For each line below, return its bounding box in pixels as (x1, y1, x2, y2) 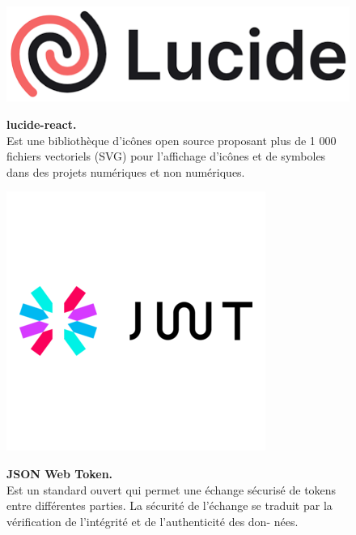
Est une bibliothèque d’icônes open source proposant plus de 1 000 (6, 131, 337, 148)
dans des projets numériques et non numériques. (6, 163, 245, 180)
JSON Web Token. (6, 465, 113, 481)
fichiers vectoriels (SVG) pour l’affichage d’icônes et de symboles (6, 148, 326, 165)
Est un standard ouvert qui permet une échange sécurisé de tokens (6, 481, 337, 498)
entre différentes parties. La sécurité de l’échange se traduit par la (6, 497, 333, 514)
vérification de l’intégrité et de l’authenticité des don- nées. (6, 512, 299, 529)
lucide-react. (6, 116, 77, 133)
